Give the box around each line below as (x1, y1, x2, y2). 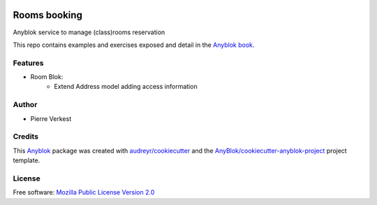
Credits (13, 132, 38, 141)
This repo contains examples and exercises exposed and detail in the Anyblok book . (13, 41, 255, 49)
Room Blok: (30, 73, 64, 81)
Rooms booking (13, 9, 83, 21)
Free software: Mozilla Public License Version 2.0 (13, 188, 155, 197)
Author (13, 100, 38, 110)
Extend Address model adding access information (54, 83, 198, 91)
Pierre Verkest (30, 114, 72, 122)
